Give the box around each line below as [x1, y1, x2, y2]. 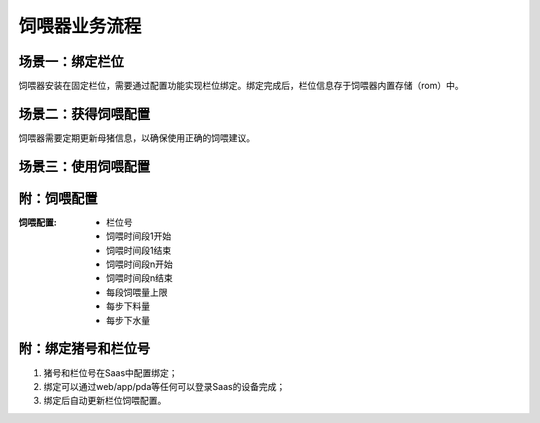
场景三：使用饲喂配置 [18, 158, 150, 175]
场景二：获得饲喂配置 [18, 105, 150, 122]
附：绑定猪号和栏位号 [18, 340, 150, 357]
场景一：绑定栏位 [18, 53, 124, 70]
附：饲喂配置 [18, 190, 98, 207]
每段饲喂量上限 [106, 286, 168, 298]
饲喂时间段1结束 [106, 244, 172, 256]
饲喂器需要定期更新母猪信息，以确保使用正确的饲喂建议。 [18, 131, 255, 144]
